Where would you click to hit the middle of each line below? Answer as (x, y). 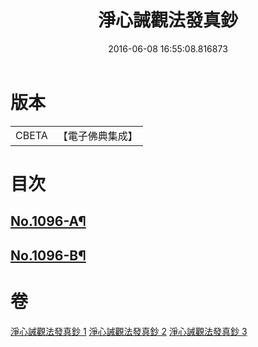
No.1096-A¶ (48, 221)
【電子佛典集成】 (97, 136)
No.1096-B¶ (48, 255)
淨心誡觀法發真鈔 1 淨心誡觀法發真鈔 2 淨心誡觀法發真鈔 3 (129, 331)
